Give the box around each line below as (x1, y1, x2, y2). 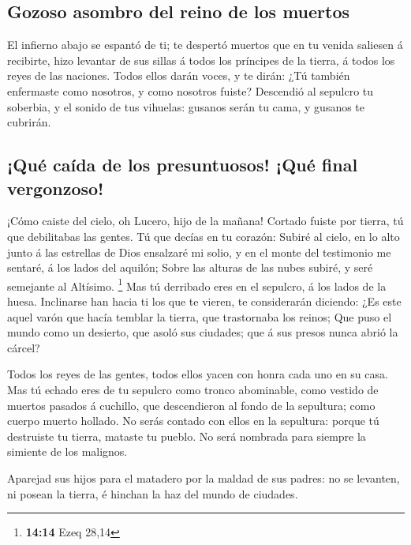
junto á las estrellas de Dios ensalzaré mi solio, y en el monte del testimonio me (7, 243, 391, 260)
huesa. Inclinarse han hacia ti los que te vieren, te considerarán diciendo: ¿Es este (7, 292, 402, 309)
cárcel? (7, 339, 40, 355)
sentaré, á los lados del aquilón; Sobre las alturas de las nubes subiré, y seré (7, 259, 373, 276)
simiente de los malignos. (7, 443, 128, 460)
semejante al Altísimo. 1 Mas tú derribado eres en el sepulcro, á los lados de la (7, 275, 387, 294)
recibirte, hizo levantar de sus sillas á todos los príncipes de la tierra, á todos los (7, 51, 395, 68)
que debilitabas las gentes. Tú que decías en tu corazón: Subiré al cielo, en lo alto (7, 227, 400, 244)
